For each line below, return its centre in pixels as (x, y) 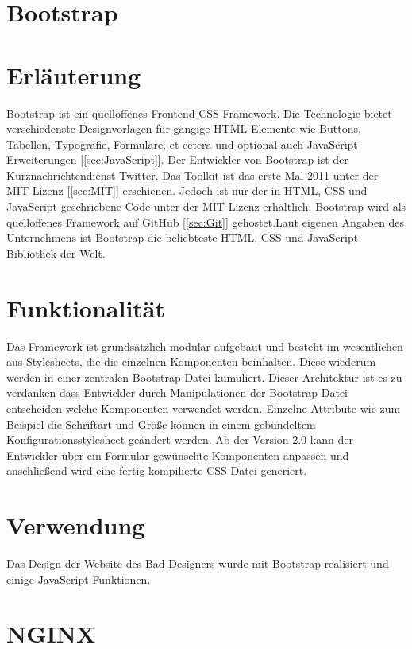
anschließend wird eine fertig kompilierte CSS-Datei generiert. (157, 470)
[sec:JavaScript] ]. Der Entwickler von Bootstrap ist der (216, 159)
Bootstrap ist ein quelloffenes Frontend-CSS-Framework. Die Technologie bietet (199, 113)
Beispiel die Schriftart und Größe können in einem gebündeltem (161, 424)
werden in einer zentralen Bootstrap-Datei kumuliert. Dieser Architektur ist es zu (204, 377)
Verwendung (76, 525)
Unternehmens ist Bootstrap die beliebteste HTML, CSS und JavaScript (183, 237)
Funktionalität (86, 307)
